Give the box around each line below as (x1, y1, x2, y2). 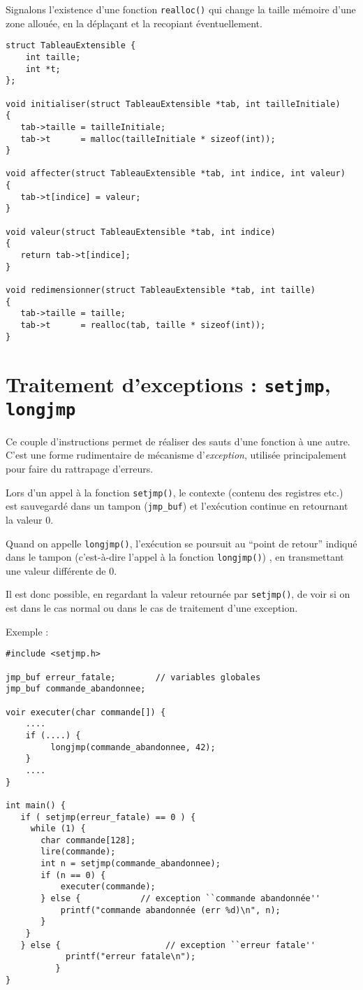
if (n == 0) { (40, 870, 106, 880)
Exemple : (6, 624, 49, 638)
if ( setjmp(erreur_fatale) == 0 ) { (20, 812, 196, 822)
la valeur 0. (6, 512, 54, 526)
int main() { (6, 800, 66, 810)
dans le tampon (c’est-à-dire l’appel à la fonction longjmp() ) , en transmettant (6, 550, 344, 564)
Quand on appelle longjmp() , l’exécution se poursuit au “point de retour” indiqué (6, 536, 357, 550)
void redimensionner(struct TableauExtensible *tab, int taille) (6, 285, 316, 296)
